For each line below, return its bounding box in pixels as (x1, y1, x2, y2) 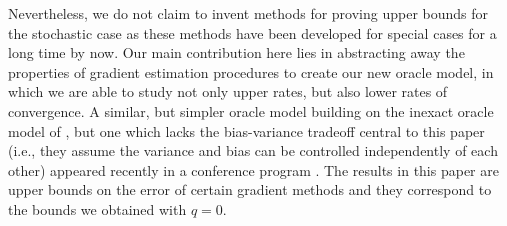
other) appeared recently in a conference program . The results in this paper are (8, 159, 499, 180)
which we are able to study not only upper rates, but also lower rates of (8, 81, 448, 102)
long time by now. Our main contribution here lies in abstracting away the (8, 42, 465, 63)
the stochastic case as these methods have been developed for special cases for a (8, 22, 497, 43)
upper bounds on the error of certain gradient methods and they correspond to (8, 179, 492, 200)
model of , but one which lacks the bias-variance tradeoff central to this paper (8, 120, 485, 141)
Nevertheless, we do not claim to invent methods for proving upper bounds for (8, 3, 489, 23)
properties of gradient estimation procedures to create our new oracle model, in (8, 61, 494, 82)
